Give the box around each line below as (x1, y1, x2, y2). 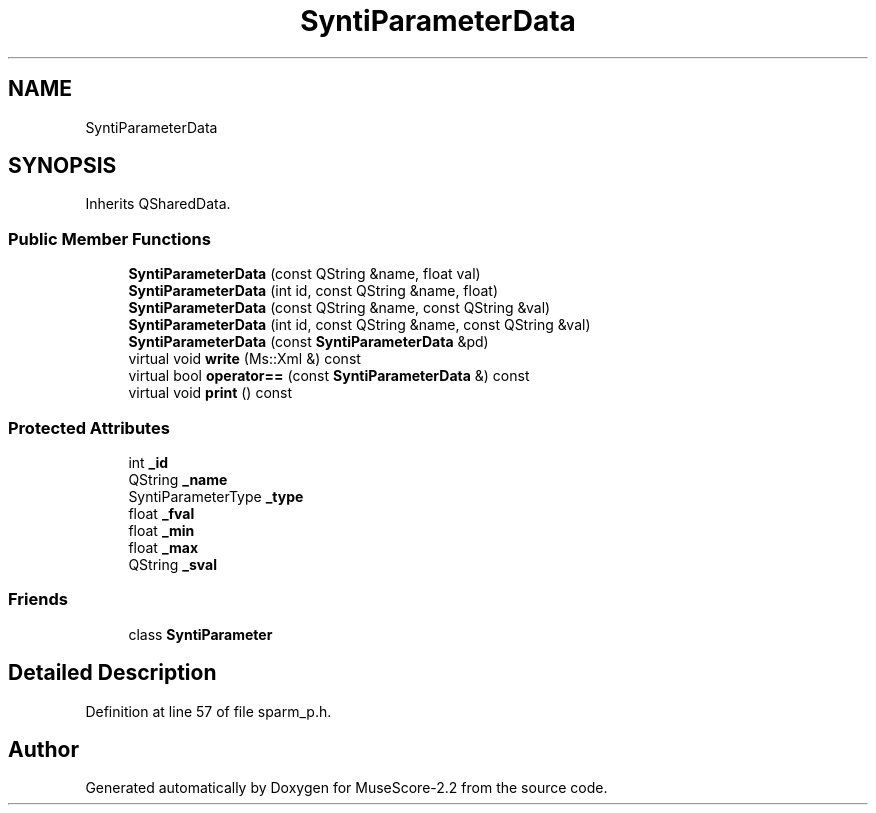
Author (8, 736, 79, 762)
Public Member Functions (8, 228, 211, 249)
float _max (128, 538, 199, 556)
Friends (8, 589, 68, 610)
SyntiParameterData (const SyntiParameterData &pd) (128, 333, 489, 351)
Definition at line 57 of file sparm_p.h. (85, 702, 332, 720)
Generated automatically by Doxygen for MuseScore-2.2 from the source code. (85, 779, 608, 797)
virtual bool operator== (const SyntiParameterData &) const (128, 367, 530, 385)
